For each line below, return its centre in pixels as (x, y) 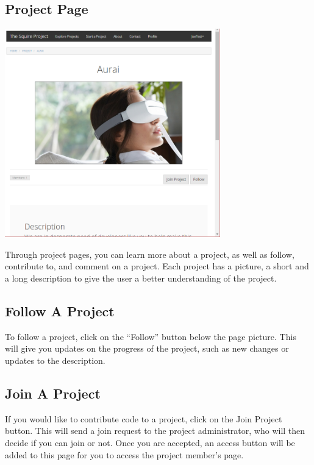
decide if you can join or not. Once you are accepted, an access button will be (150, 443)
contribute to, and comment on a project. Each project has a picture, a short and (157, 266)
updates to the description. (55, 360)
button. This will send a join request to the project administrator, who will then (155, 431)
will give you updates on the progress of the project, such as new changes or (147, 348)
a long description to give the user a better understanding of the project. (141, 278)
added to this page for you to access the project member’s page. (124, 454)
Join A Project (53, 393)
